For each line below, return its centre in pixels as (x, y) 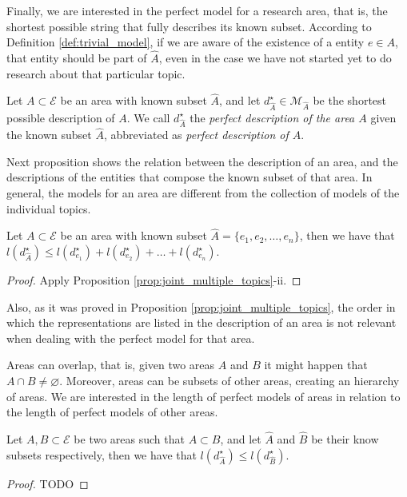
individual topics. (49, 208)
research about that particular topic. (96, 73)
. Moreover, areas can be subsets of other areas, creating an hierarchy (229, 380)
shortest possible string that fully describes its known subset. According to (189, 26)
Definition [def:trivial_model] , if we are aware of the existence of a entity (186, 42)
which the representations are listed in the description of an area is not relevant (202, 322)
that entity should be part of (77, 58)
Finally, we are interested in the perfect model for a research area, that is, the (197, 10)
